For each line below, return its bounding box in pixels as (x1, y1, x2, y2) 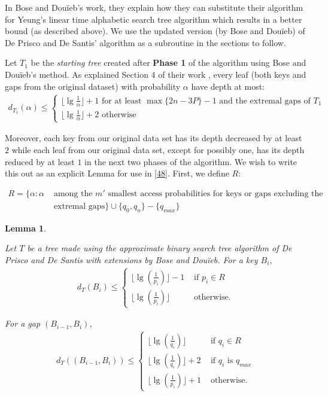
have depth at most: (191, 80, 265, 92)
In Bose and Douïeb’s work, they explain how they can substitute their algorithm (5, 1, 303, 13)
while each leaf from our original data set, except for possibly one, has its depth (11, 144, 305, 156)
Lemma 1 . (5, 221, 47, 234)
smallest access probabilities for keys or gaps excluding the (108, 189, 323, 198)
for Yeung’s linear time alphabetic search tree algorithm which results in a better (5, 13, 302, 25)
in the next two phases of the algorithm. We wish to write (84, 155, 297, 167)
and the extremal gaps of (219, 96, 311, 105)
